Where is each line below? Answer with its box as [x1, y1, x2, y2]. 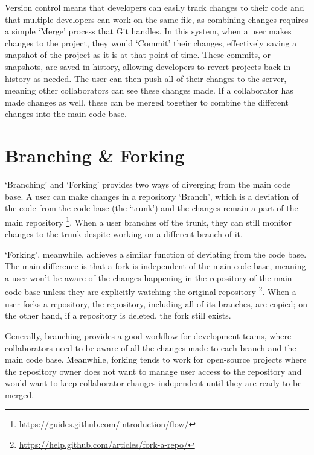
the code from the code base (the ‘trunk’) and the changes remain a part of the [5, 202, 298, 214]
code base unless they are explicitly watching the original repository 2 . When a [5, 284, 296, 298]
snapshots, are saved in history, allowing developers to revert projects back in [5, 60, 291, 72]
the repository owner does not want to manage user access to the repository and [5, 364, 302, 377]
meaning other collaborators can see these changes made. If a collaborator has [5, 84, 293, 97]
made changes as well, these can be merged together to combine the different [5, 95, 289, 108]
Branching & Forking [5, 143, 185, 168]
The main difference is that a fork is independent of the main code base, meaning [5, 259, 306, 272]
